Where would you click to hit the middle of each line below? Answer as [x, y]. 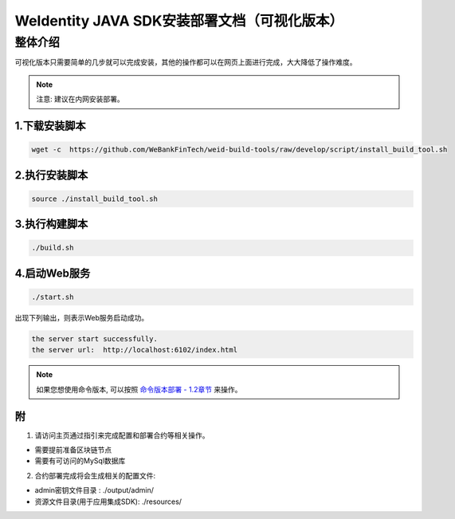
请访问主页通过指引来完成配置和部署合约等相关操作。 [122, 435]
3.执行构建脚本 [51, 224]
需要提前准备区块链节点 [73, 450]
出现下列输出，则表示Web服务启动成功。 [82, 317]
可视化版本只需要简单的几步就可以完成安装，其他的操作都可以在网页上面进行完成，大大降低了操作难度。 [186, 62]
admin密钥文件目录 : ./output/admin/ [94, 490]
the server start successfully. [95, 338]
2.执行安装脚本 [51, 175]
